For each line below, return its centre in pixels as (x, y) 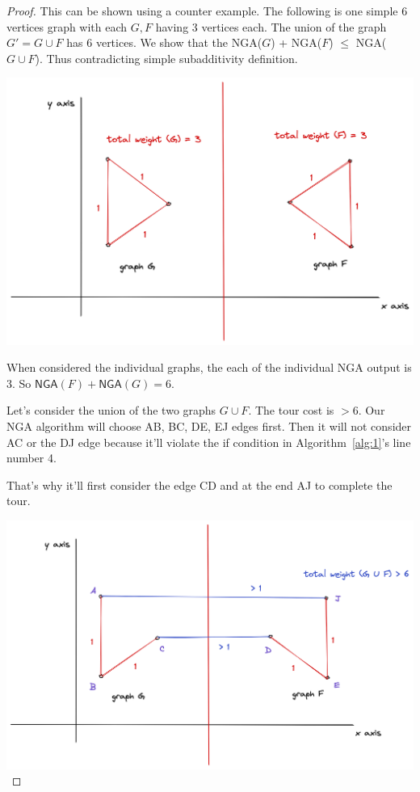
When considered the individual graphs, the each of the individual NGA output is (209, 367)
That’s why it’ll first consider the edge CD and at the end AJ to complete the (199, 484)
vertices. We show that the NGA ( (179, 42)
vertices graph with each (67, 26)
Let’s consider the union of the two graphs (111, 410)
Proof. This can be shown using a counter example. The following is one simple (202, 11)
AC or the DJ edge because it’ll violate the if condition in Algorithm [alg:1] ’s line (209, 442)
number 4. (31, 458)
